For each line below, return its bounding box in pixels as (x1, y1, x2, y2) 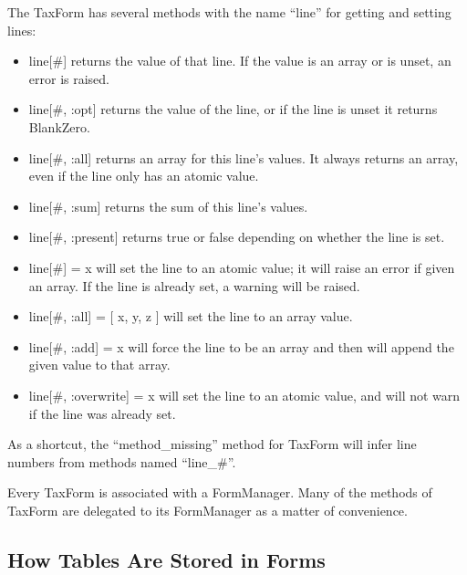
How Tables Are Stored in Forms (7, 545, 326, 573)
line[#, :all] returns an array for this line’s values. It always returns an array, (28, 148, 459, 167)
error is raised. (28, 68, 109, 88)
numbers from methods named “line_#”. (7, 452, 236, 471)
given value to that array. (28, 355, 171, 374)
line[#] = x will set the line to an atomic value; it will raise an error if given (28, 257, 455, 277)
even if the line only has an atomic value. (28, 166, 259, 185)
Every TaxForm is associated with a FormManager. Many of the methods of (7, 483, 432, 502)
